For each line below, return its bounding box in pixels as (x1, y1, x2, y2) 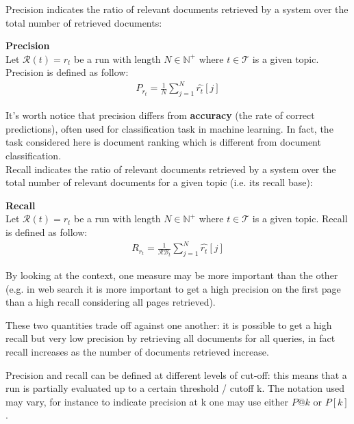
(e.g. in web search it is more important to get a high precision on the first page (5, 281, 341, 295)
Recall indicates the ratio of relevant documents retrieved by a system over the (5, 161, 336, 176)
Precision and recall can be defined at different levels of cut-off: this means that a (5, 367, 347, 382)
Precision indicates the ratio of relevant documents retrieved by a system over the (5, 2, 349, 16)
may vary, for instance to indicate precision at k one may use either (5, 394, 288, 408)
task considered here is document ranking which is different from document (5, 135, 321, 149)
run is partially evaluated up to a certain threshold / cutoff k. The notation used (5, 381, 345, 395)
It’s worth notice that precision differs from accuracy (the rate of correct (5, 108, 315, 122)
